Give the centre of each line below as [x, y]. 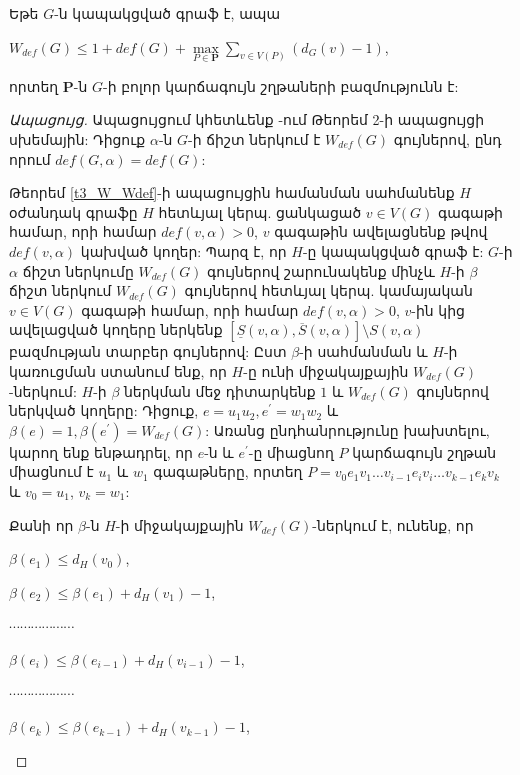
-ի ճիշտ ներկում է [254, 139]
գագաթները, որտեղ [228, 471]
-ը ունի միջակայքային [326, 370]
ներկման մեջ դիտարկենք [219, 390]
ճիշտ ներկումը [78, 270]
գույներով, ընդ [447, 139]
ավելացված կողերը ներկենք [116, 329]
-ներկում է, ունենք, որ [393, 524]
